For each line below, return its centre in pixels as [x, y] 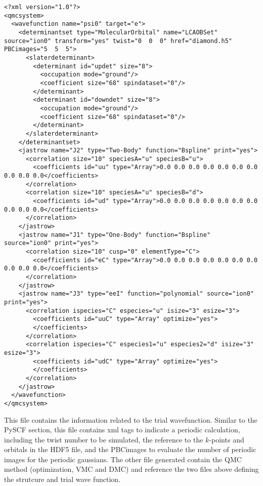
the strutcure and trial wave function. [62, 479]
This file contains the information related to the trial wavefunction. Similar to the [131, 419]
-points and [227, 439]
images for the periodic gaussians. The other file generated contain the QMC [123, 459]
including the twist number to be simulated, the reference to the [104, 439]
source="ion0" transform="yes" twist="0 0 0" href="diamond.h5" [118, 41]
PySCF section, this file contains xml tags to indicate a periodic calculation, [122, 430]
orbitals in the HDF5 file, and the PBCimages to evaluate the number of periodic [130, 449]
